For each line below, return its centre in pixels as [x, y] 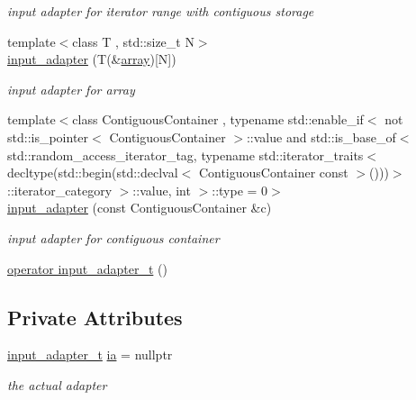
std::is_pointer [48, 136]
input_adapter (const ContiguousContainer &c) [140, 208]
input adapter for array [71, 89]
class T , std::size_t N [133, 41]
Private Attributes [95, 317]
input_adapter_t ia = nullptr [90, 355]
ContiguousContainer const [273, 173]
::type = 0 [240, 190]
